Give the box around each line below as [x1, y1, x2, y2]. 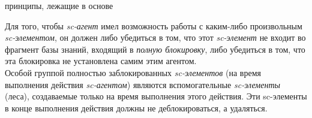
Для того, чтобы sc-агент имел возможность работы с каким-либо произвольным [5, 19, 302, 32]
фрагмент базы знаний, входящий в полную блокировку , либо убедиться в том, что [5, 43, 305, 55]
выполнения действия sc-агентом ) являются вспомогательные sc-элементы [5, 78, 280, 90]
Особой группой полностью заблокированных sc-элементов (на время [5, 66, 261, 78]
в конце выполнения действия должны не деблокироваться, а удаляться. [5, 101, 268, 114]
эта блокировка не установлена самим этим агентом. [5, 55, 197, 67]
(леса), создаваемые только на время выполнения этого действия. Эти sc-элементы [5, 90, 307, 102]
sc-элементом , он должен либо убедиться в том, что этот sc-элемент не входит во [5, 31, 306, 44]
